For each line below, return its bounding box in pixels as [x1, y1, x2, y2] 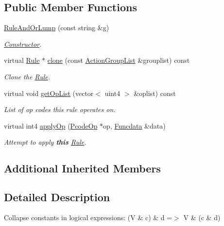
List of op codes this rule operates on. [4, 104, 116, 114]
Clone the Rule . [4, 71, 51, 81]
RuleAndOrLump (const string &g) [4, 22, 109, 33]
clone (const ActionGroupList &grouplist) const [47, 55, 190, 65]
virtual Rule [4, 55, 40, 65]
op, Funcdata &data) [103, 120, 166, 131]
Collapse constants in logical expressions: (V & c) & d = [4, 212, 172, 222]
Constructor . [4, 38, 42, 49]
